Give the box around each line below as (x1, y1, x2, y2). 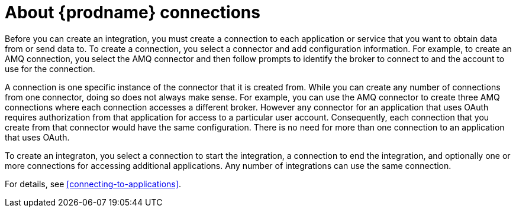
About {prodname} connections (5, 2, 260, 22)
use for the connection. (5, 63, 95, 74)
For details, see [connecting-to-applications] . (5, 178, 181, 189)
